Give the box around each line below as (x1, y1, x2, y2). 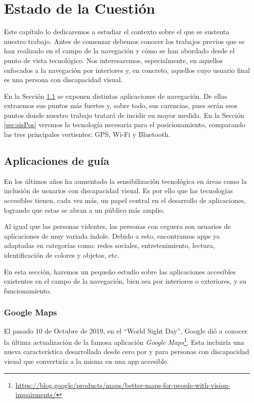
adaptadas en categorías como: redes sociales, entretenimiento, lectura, (4, 240, 215, 250)
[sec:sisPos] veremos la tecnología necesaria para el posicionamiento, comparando (4, 119, 246, 130)
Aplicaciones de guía (4, 153, 109, 168)
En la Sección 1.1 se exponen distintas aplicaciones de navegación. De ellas (4, 90, 227, 101)
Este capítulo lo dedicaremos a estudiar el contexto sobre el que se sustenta (4, 26, 230, 37)
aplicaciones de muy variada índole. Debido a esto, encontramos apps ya (4, 230, 220, 241)
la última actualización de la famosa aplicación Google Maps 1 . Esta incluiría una (4, 336, 245, 347)
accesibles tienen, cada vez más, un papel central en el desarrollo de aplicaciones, (4, 195, 246, 205)
